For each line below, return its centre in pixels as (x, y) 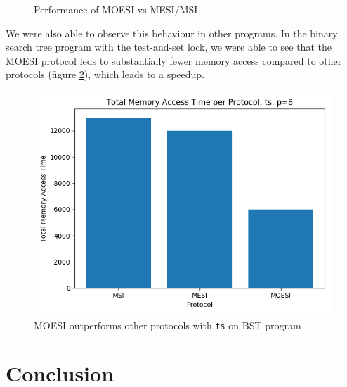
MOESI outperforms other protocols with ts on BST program (168, 325)
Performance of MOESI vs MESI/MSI (116, 9)
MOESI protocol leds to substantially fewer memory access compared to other (174, 60)
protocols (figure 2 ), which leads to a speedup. (105, 74)
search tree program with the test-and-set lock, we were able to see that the (169, 47)
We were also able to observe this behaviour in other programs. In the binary (172, 33)
